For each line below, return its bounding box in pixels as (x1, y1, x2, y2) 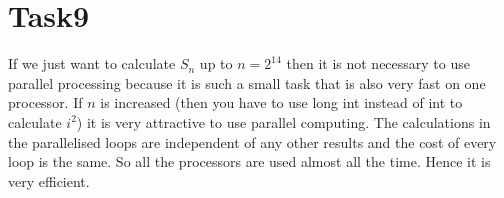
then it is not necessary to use (286, 53, 470, 74)
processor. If (8, 92, 83, 113)
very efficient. (8, 170, 90, 191)
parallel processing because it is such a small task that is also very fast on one (8, 72, 486, 93)
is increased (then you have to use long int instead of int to (100, 92, 463, 113)
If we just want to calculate (8, 53, 176, 74)
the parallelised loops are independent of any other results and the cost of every (8, 131, 497, 152)
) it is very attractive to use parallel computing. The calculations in (76, 111, 491, 132)
